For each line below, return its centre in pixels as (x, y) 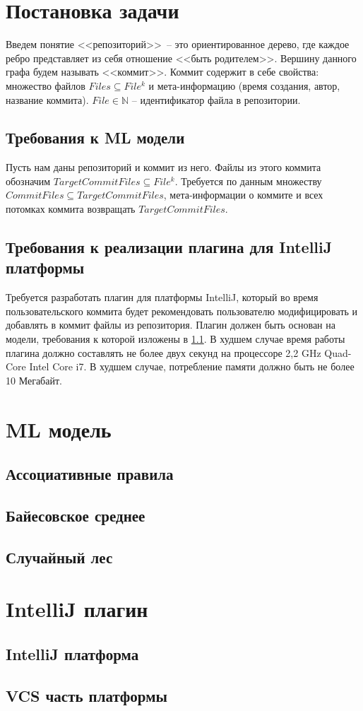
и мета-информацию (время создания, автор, (244, 85)
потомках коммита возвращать (71, 209)
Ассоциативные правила (90, 474)
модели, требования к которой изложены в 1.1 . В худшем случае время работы (175, 339)
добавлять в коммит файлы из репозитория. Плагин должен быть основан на (171, 325)
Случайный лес (59, 557)
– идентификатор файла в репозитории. (216, 99)
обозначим (28, 181)
